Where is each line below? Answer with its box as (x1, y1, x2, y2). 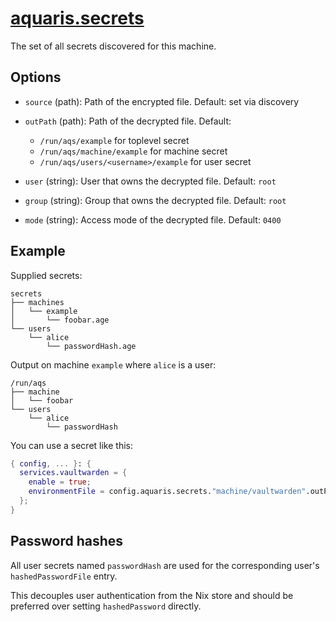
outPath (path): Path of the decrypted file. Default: (24, 115, 232, 127)
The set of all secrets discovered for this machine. (10, 40, 217, 52)
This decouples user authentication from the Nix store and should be (10, 589, 294, 601)
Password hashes (10, 533, 124, 550)
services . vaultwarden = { (19, 468, 128, 478)
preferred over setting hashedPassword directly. (10, 600, 202, 612)
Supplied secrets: (10, 269, 83, 281)
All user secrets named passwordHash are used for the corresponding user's (10, 559, 320, 571)
